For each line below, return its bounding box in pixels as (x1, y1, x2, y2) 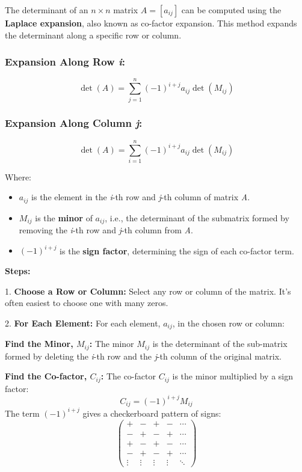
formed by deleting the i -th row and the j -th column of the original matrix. (5, 349, 282, 362)
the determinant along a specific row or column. (5, 28, 182, 41)
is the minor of (35, 211, 93, 224)
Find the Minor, (5, 337, 73, 350)
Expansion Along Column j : (5, 115, 143, 130)
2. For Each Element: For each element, (5, 316, 161, 329)
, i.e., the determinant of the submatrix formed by (105, 211, 289, 224)
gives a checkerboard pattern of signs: (82, 406, 221, 419)
